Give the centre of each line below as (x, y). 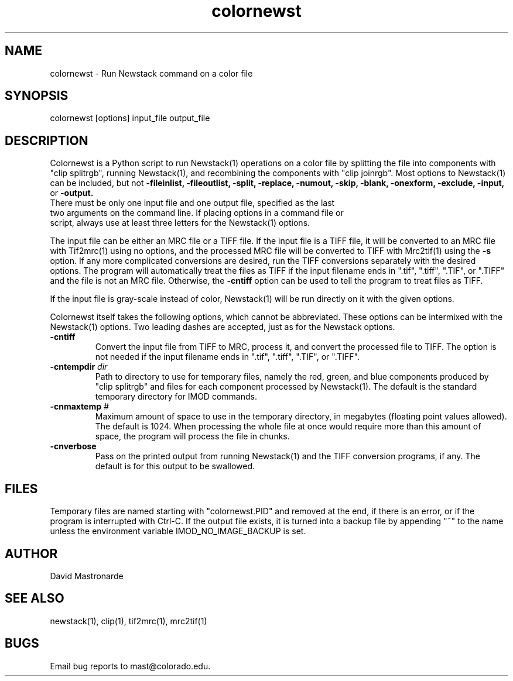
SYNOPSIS (37, 96)
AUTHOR (31, 553)
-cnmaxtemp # (79, 407)
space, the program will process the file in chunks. (192, 436)
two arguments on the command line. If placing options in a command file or (197, 213)
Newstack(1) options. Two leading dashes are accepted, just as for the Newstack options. (223, 327)
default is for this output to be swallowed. (175, 466)
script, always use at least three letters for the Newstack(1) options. (180, 223)
